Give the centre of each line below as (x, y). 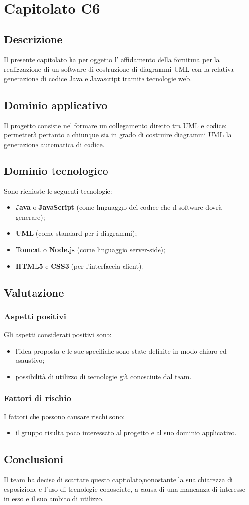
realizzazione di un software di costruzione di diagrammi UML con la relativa (119, 69)
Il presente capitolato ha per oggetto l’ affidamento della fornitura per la (112, 59)
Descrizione (33, 39)
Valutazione (34, 292)
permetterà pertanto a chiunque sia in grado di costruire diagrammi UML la (118, 135)
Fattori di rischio (37, 398)
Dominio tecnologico (56, 170)
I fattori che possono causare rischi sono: (64, 416)
